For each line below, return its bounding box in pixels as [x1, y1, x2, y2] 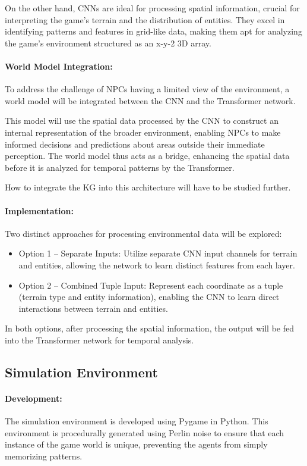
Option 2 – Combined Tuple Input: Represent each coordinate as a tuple [18, 279, 283, 291]
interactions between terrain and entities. [18, 302, 168, 314]
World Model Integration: [5, 60, 113, 72]
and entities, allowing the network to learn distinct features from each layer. [18, 258, 295, 271]
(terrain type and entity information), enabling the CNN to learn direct [18, 290, 280, 303]
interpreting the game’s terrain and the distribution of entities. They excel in [5, 13, 285, 26]
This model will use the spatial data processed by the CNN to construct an [5, 114, 278, 127]
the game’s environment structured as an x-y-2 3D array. [5, 36, 211, 49]
